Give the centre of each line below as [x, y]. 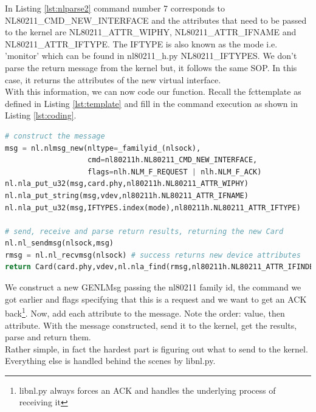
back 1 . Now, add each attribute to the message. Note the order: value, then [145, 312]
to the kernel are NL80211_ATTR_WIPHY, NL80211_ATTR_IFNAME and [151, 32]
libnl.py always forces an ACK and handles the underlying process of [147, 390]
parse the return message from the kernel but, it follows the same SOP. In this [151, 67]
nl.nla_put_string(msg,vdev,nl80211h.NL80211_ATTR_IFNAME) [127, 195]
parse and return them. [48, 337]
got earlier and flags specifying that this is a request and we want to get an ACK [156, 299]
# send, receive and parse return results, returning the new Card [144, 231]
